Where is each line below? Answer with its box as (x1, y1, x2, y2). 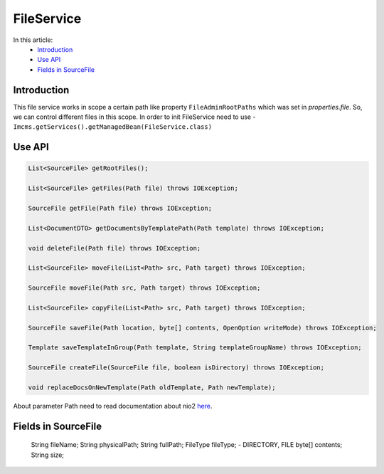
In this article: (13, 36, 53, 44)
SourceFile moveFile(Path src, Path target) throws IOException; (28, 284, 261, 292)
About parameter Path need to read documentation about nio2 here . (13, 401, 213, 410)
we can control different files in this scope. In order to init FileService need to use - (13, 112, 256, 121)
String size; (31, 451, 64, 459)
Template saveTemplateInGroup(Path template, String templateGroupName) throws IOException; (28, 344, 362, 352)
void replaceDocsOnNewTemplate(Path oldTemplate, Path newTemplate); (28, 384, 276, 391)
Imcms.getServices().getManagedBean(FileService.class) (13, 123, 213, 131)
